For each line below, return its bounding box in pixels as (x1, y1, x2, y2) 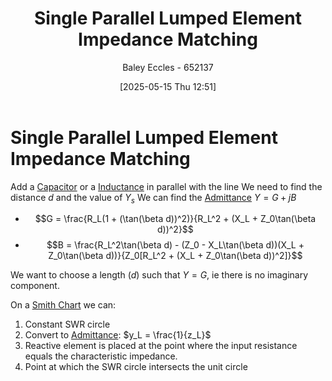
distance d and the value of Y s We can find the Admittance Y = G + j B (10, 191, 297, 206)
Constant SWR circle (24, 318, 111, 331)
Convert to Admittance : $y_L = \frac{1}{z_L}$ (24, 329, 212, 341)
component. (10, 280, 60, 292)
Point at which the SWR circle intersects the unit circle (24, 361, 248, 373)
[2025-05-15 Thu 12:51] (119, 80, 217, 92)
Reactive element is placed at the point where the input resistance (24, 340, 298, 352)
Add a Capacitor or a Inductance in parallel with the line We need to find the (10, 180, 323, 192)
